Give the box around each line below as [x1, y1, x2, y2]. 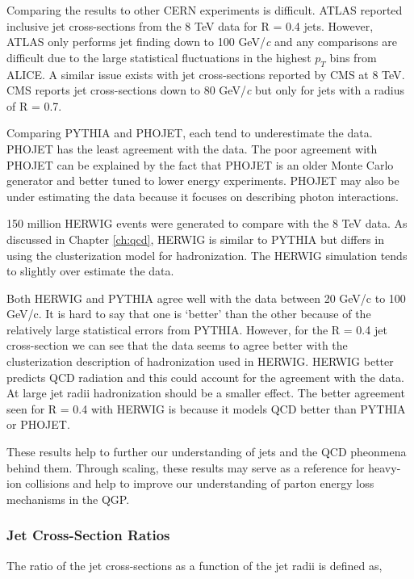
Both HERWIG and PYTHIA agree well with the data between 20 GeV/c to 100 [6, 289, 406, 306]
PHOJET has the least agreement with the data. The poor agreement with [6, 140, 378, 157]
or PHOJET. [6, 416, 70, 433]
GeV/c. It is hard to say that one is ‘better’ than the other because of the [6, 305, 371, 322]
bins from [329, 48, 377, 65]
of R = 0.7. [6, 97, 62, 114]
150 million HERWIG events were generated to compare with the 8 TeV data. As [6, 215, 408, 232]
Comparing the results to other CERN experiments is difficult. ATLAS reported [6, 2, 403, 18]
